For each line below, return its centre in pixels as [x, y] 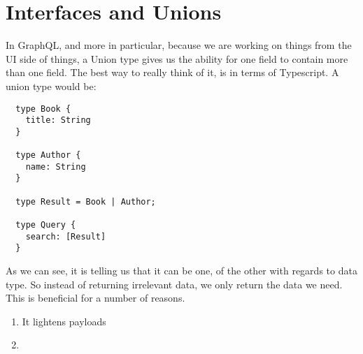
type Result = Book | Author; [86, 201]
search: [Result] [66, 236]
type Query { [46, 225]
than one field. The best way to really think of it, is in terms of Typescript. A [172, 72]
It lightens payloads [64, 321]
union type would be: [51, 86]
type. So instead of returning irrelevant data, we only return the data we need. [174, 284]
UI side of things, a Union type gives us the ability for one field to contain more [177, 58]
